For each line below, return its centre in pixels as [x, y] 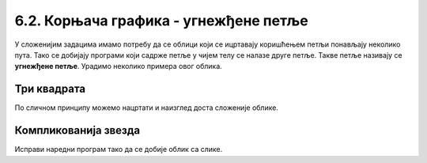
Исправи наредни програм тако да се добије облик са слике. [119, 150]
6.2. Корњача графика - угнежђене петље [161, 21]
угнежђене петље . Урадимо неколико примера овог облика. [119, 66]
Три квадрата [50, 89]
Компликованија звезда [77, 131]
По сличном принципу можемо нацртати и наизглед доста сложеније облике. [146, 108]
